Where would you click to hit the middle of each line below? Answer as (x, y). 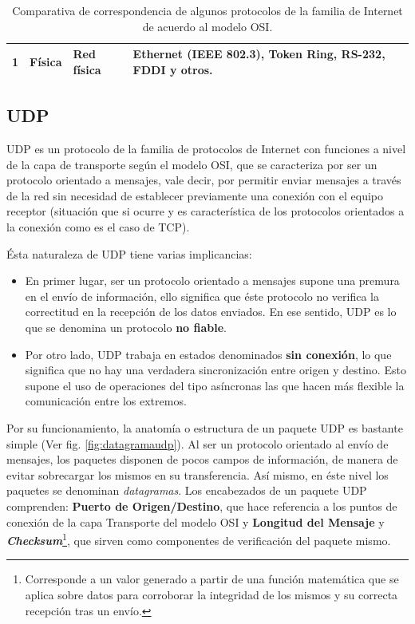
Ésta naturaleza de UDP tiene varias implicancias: (129, 253)
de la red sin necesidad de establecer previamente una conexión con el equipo (195, 195)
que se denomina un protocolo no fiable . (126, 328)
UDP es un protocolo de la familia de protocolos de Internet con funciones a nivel (206, 149)
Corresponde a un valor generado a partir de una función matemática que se (212, 579)
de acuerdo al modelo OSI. (207, 26)
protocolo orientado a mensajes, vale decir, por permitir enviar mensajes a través (204, 180)
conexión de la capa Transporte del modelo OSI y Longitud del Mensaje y (196, 521)
